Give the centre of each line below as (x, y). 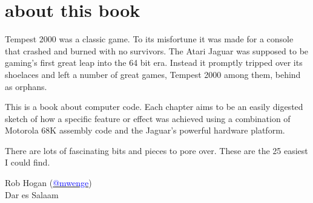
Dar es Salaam (32, 194)
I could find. (28, 162)
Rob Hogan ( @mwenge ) (48, 183)
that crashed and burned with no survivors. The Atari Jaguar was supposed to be (157, 50)
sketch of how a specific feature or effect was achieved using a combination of (148, 118)
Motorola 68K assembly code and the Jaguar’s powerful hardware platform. (145, 130)
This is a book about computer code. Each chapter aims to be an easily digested (154, 107)
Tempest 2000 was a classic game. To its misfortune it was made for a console (149, 39)
